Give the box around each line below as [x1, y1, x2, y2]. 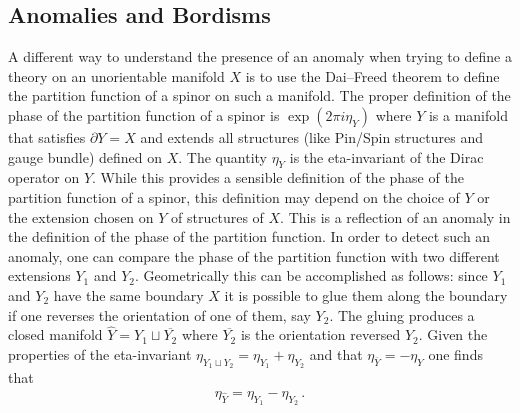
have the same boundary [53, 284, 204, 305]
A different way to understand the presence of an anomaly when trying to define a [8, 46, 512, 67]
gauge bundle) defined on [8, 146, 163, 167]
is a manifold [428, 104, 508, 125]
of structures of [171, 206, 264, 227]
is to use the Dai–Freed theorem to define [245, 65, 500, 86]
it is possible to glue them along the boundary [224, 284, 508, 305]
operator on [8, 167, 80, 188]
